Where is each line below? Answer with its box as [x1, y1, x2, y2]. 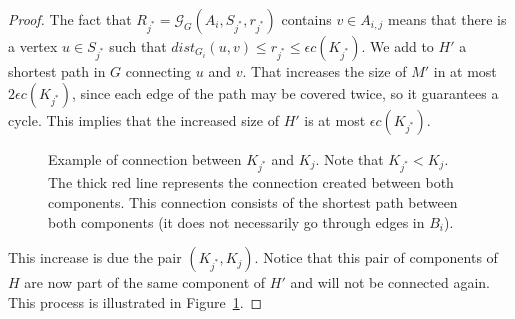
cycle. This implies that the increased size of [8, 109, 279, 130]
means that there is [388, 9, 507, 29]
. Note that [315, 148, 384, 169]
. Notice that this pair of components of [254, 247, 498, 268]
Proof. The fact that [8, 9, 132, 29]
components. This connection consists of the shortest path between [48, 191, 458, 212]
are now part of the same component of [24, 272, 266, 293]
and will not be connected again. [290, 272, 491, 293]
